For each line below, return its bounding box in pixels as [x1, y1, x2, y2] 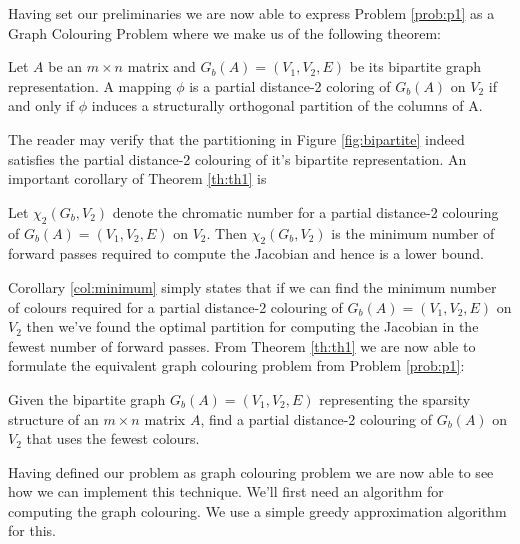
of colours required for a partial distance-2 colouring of [8, 296, 343, 317]
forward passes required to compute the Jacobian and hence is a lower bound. [8, 243, 484, 264]
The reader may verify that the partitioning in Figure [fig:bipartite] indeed [8, 128, 465, 149]
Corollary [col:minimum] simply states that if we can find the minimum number [8, 276, 497, 297]
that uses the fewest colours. [26, 428, 200, 449]
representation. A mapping [8, 75, 172, 96]
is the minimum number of [331, 222, 495, 243]
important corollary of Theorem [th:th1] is [8, 168, 267, 189]
